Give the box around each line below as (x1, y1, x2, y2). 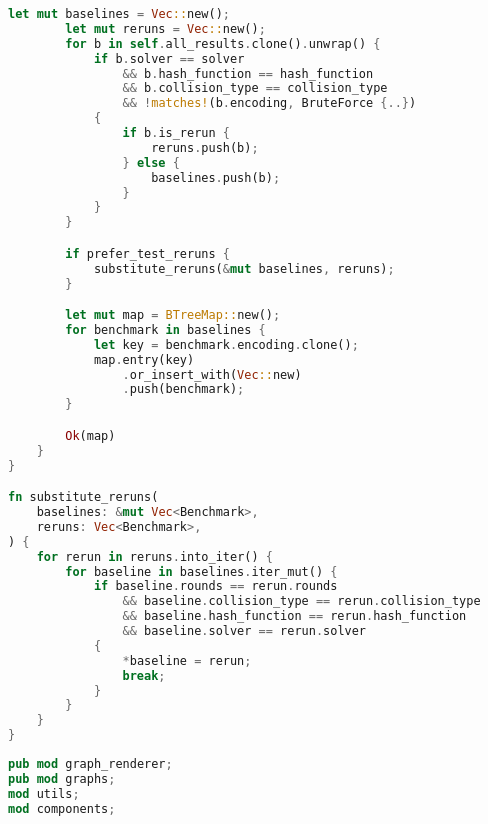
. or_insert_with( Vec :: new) (122, 367, 302, 382)
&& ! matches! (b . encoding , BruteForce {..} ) (122, 96, 417, 111)
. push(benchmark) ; (122, 382, 245, 397)
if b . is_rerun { (122, 126, 230, 140)
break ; (122, 668, 166, 683)
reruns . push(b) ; (151, 140, 259, 155)
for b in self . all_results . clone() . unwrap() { (65, 36, 381, 51)
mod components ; (8, 801, 116, 816)
